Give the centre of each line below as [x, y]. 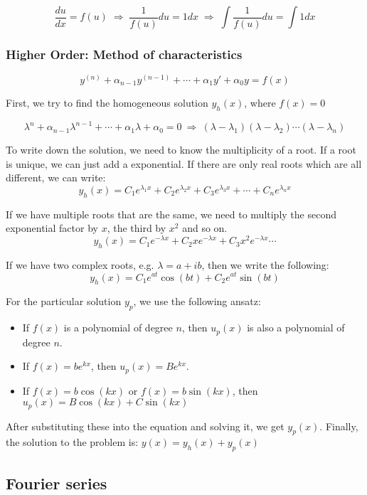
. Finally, [339, 426]
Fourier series [57, 483]
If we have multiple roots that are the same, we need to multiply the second [171, 214]
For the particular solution [64, 301]
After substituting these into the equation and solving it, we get [145, 426]
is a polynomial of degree [118, 328]
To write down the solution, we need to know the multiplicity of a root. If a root [181, 150]
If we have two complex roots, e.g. [80, 264]
